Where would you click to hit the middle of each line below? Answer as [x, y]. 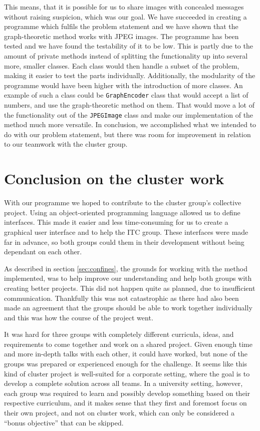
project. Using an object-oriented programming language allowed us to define [122, 212]
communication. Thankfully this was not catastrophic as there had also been [121, 298]
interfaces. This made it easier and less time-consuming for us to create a [116, 222]
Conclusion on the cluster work [114, 178]
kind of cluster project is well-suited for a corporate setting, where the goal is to [127, 373]
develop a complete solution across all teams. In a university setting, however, [123, 383]
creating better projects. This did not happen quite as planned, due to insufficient [130, 288]
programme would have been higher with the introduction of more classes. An [123, 85]
